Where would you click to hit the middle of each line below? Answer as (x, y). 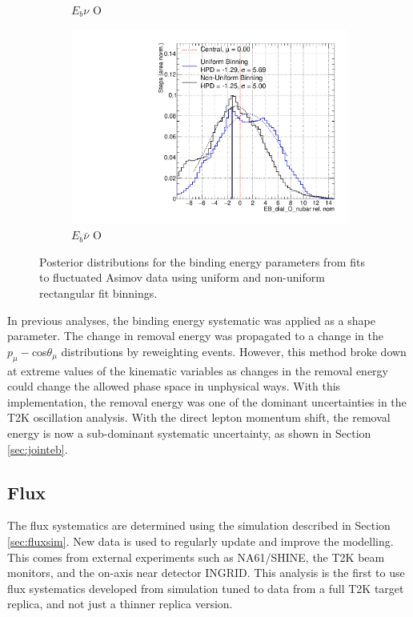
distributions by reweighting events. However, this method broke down (234, 351)
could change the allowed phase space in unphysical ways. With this (174, 386)
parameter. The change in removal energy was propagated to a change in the (196, 336)
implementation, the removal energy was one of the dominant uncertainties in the (207, 401)
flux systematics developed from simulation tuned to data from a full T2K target (206, 588)
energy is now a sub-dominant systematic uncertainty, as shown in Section (189, 433)
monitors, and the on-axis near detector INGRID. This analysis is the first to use (206, 573)
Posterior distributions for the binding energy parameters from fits (202, 261)
